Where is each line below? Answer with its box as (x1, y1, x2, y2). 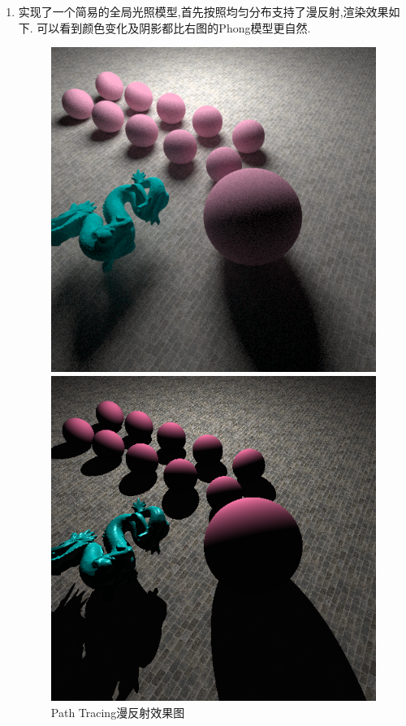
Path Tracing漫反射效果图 (50, 703, 185, 720)
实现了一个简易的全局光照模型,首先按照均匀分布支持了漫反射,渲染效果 (18, 3, 389, 19)
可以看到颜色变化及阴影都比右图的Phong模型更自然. (37, 19, 311, 36)
